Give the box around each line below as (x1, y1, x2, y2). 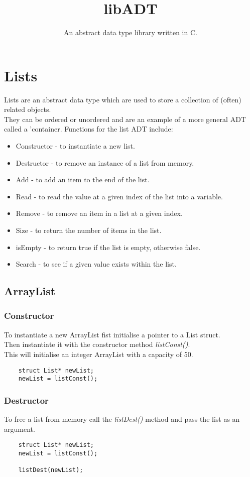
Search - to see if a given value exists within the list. (16, 259, 177, 269)
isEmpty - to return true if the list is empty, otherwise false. (16, 242, 201, 252)
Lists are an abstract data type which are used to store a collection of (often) (4, 94, 241, 104)
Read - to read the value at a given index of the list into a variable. (16, 191, 223, 201)
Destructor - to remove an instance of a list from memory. (16, 157, 194, 168)
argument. (4, 423, 35, 434)
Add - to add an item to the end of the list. (16, 174, 150, 185)
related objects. (4, 104, 51, 114)
